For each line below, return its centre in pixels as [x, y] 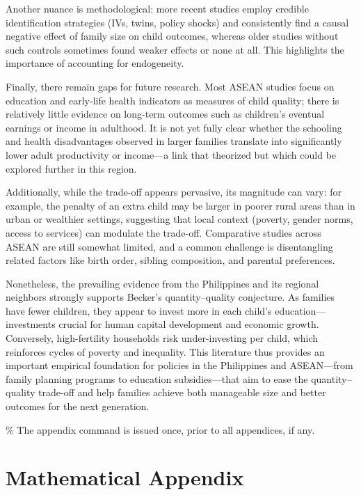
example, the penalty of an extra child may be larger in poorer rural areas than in [180, 205]
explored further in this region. [71, 168]
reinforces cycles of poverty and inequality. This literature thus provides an [165, 351]
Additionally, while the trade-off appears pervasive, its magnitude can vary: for [174, 192]
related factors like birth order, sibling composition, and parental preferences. [170, 260]
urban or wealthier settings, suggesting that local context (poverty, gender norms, [179, 219]
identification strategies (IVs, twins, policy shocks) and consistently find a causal [177, 22]
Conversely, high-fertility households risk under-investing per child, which [162, 338]
